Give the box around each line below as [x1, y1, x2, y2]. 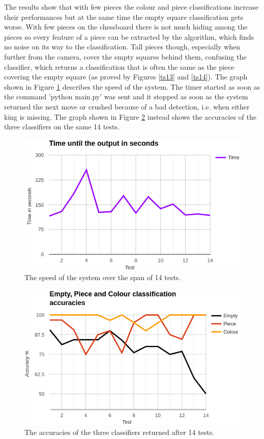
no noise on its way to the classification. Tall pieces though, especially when [4, 41, 240, 52]
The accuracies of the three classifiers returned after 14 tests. [24, 426, 215, 437]
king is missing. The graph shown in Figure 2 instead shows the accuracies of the [4, 111, 256, 122]
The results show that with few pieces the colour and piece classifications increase [4, 2, 258, 12]
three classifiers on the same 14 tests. [4, 121, 120, 132]
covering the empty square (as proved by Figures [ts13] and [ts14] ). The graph [4, 71, 248, 82]
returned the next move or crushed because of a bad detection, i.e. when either [4, 101, 250, 112]
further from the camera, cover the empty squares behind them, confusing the [4, 51, 247, 62]
